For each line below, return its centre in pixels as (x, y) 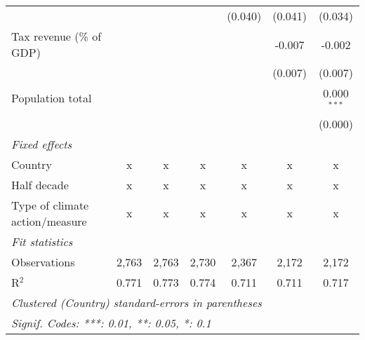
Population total (52, 98)
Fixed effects (42, 144)
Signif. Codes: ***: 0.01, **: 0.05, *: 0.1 (111, 322)
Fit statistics (42, 241)
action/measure (49, 221)
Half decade (40, 184)
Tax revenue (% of (57, 36)
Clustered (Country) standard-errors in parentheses (137, 302)
